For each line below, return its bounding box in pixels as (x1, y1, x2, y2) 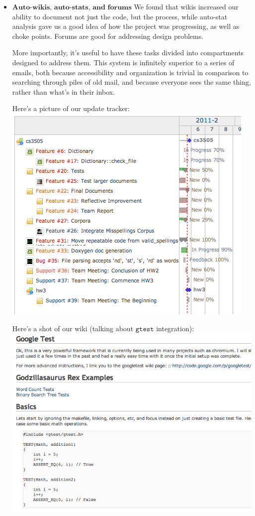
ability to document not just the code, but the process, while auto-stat (12, 11, 228, 21)
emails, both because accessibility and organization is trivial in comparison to (12, 67, 249, 77)
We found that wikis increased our (134, 1, 239, 11)
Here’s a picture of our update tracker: (12, 103, 130, 114)
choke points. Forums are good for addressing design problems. (12, 30, 204, 41)
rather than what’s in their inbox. (12, 86, 115, 97)
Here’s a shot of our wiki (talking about (12, 323, 134, 333)
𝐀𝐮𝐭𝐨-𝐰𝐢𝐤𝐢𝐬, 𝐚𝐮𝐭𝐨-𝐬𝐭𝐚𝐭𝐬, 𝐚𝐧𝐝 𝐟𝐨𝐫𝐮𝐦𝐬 (12, 4, 132, 11)
